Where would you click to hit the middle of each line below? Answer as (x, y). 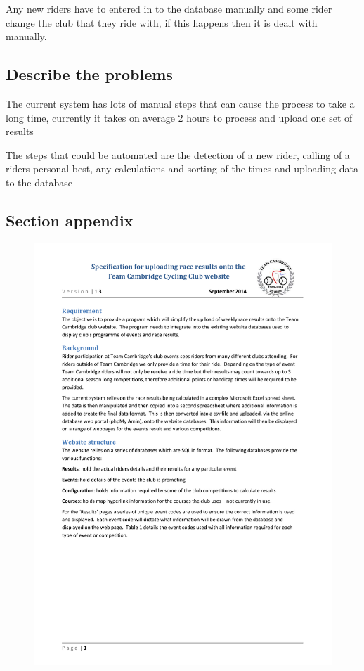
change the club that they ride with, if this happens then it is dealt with (162, 22)
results (20, 131)
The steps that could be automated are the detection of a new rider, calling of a (178, 154)
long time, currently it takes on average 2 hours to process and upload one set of (179, 117)
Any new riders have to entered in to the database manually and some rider (169, 8)
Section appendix (70, 220)
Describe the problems (89, 74)
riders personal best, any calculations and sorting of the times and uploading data (182, 168)
